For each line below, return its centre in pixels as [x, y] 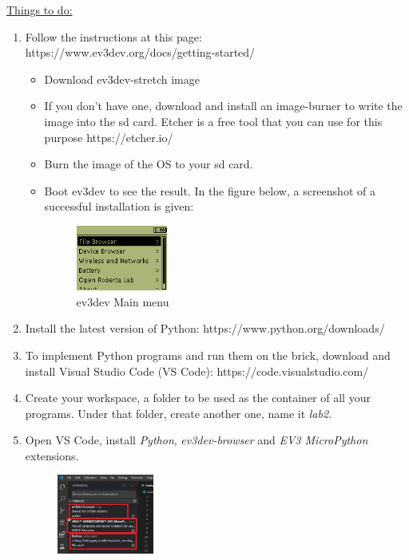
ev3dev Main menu [123, 301]
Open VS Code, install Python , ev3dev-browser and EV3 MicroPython [197, 440]
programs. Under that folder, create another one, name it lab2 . [179, 413]
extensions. [52, 455]
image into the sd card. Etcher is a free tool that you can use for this [213, 121]
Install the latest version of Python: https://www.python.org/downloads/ [205, 328]
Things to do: [40, 10]
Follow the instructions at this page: [113, 36]
